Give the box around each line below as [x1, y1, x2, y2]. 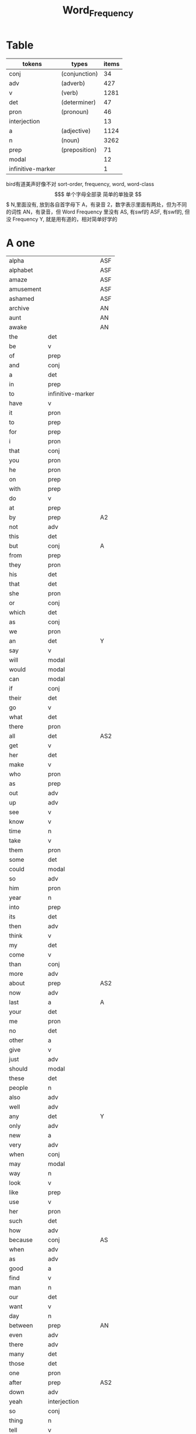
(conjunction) [61, 70, 98, 78]
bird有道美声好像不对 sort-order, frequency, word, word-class [6, 180, 155, 187]
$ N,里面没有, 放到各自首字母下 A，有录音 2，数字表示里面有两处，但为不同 [6, 201, 187, 208]
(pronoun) [61, 108, 89, 116]
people [9, 1084, 28, 1092]
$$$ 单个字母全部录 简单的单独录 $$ [54, 191, 142, 198]
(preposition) [61, 146, 97, 154]
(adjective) [61, 126, 91, 135]
